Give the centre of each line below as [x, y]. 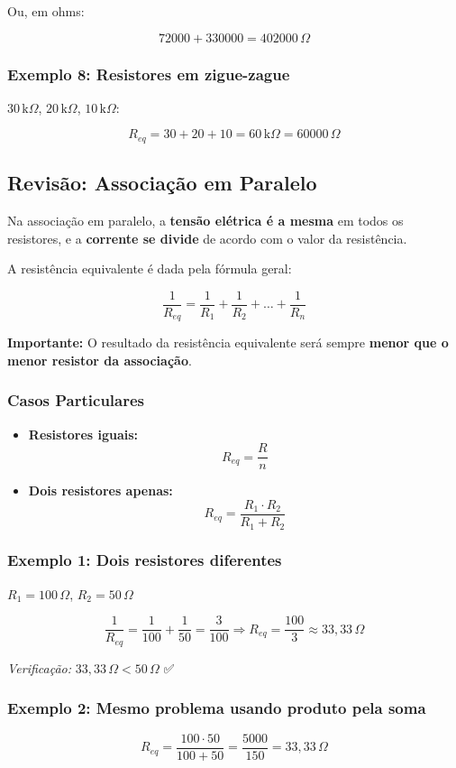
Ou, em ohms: [46, 11]
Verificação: [40, 667]
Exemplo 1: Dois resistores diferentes [145, 560]
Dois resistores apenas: [100, 490]
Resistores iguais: [83, 434]
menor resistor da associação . [100, 360]
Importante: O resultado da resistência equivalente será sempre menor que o [228, 342]
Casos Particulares [76, 400]
